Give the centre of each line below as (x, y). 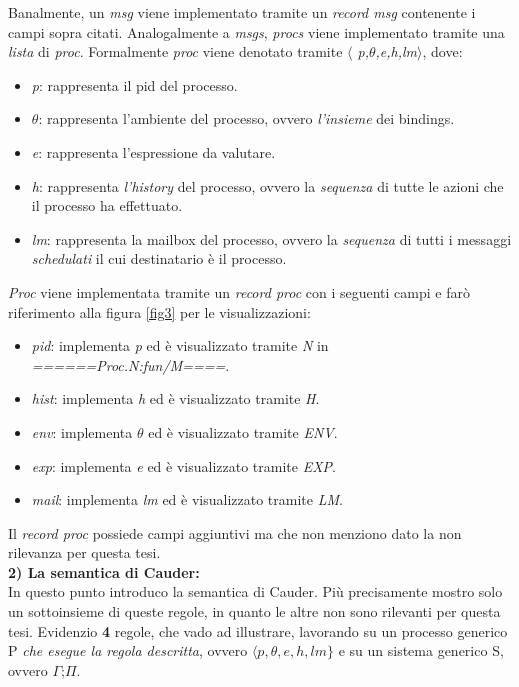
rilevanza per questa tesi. (84, 552)
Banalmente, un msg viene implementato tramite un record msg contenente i (242, 12)
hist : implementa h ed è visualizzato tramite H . (175, 398)
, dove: (442, 51)
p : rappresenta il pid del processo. (134, 84)
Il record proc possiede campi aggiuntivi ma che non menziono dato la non (235, 532)
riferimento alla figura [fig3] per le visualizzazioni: (159, 311)
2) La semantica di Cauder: (104, 571)
